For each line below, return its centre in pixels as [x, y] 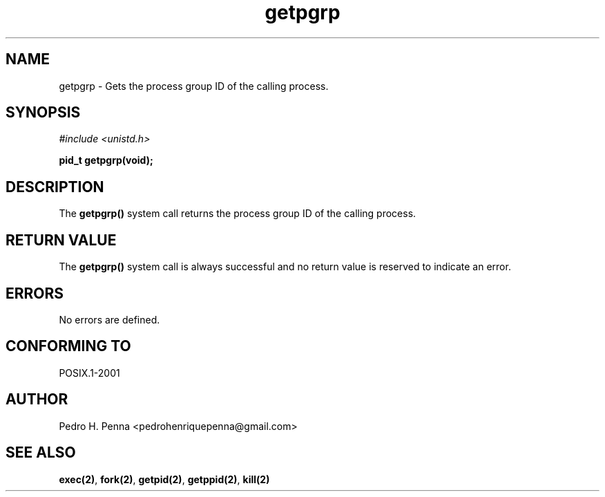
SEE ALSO [41, 453]
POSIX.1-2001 [89, 373]
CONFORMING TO [68, 346]
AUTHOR [37, 400]
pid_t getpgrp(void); [106, 160]
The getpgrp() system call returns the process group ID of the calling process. [238, 214]
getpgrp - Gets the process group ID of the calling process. [194, 86]
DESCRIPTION [55, 187]
